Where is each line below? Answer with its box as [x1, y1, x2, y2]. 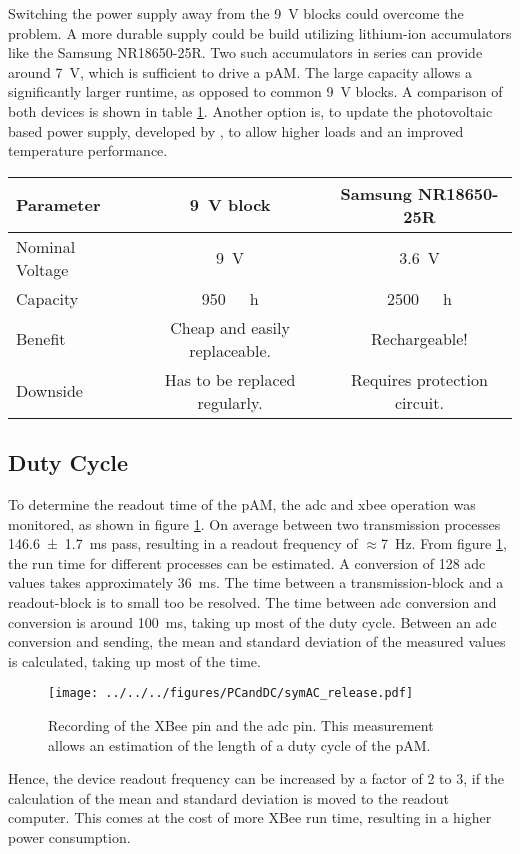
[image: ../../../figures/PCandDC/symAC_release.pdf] [48, 686, 414, 701]
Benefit [16, 327, 66, 351]
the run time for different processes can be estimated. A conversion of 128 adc [8, 552, 486, 573]
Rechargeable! [371, 327, 468, 351]
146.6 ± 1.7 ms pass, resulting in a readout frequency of [8, 533, 358, 554]
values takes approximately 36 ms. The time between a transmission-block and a [8, 572, 504, 593]
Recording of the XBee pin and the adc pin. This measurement [48, 714, 434, 735]
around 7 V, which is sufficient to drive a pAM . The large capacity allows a [8, 61, 472, 82]
